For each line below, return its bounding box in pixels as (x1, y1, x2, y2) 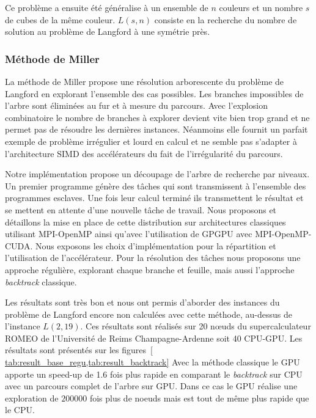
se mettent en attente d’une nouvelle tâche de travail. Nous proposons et (5, 203, 277, 216)
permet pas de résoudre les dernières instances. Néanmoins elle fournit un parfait (5, 123, 308, 136)
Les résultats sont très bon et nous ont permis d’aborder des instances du (5, 296, 280, 309)
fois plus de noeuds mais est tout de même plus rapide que (89, 391, 309, 404)
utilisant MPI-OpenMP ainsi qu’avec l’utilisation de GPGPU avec (5, 227, 252, 240)
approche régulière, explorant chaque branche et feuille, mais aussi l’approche (5, 263, 295, 276)
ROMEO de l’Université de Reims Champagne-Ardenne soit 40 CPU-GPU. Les (5, 331, 303, 344)
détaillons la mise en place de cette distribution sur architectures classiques (5, 215, 286, 228)
